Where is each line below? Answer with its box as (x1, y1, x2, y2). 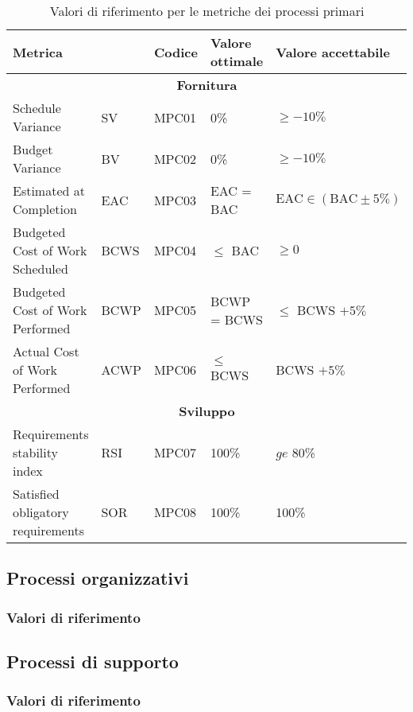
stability (13, 443, 58, 461)
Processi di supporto (6, 649, 179, 674)
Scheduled (13, 259, 68, 278)
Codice (153, 42, 198, 61)
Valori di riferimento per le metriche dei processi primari (49, 2, 365, 20)
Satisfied (13, 484, 60, 503)
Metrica (13, 42, 63, 61)
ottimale (210, 52, 264, 70)
